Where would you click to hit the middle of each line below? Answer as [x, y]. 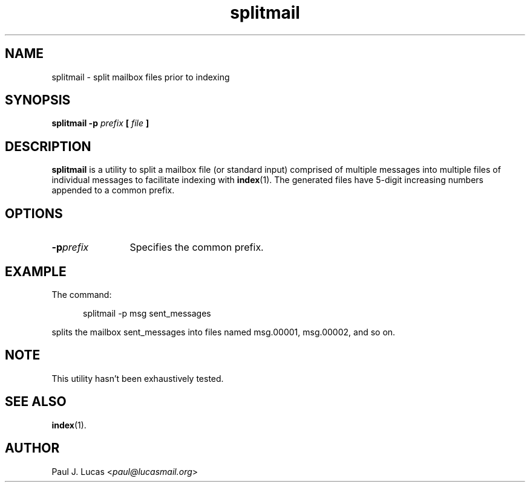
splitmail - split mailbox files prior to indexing [141, 77]
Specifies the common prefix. [197, 247]
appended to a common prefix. [113, 190]
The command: [82, 294]
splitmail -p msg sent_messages [147, 313]
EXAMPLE [36, 271]
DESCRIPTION [48, 146]
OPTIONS [34, 213]
